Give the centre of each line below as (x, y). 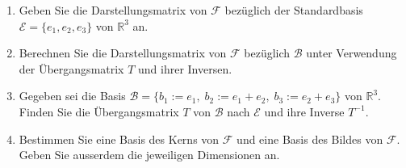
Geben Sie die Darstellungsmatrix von (113, 10)
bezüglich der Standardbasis (294, 10)
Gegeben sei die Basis (72, 96)
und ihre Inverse (304, 111)
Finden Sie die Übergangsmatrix (99, 111)
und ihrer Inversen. (185, 68)
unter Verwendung (352, 53)
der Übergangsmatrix (71, 68)
